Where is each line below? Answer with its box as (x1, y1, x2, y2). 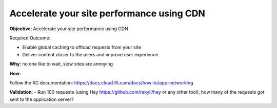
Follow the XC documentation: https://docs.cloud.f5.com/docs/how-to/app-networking (9, 79, 193, 85)
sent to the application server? (9, 96, 74, 102)
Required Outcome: (9, 35, 51, 41)
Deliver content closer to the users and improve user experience (22, 51, 159, 57)
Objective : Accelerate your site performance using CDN (9, 26, 128, 32)
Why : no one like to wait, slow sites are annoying (9, 61, 113, 67)
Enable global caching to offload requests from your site (22, 44, 141, 51)
